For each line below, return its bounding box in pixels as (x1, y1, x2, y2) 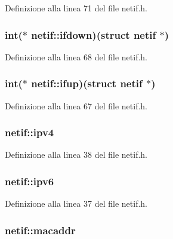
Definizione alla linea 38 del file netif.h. (5, 148, 147, 161)
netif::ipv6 (5, 173, 54, 188)
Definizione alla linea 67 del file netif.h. (5, 99, 147, 112)
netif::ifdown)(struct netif (31, 27, 156, 42)
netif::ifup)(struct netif (31, 76, 143, 91)
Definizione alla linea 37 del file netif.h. (5, 197, 147, 210)
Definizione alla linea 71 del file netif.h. (5, 2, 147, 14)
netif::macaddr (5, 222, 76, 237)
